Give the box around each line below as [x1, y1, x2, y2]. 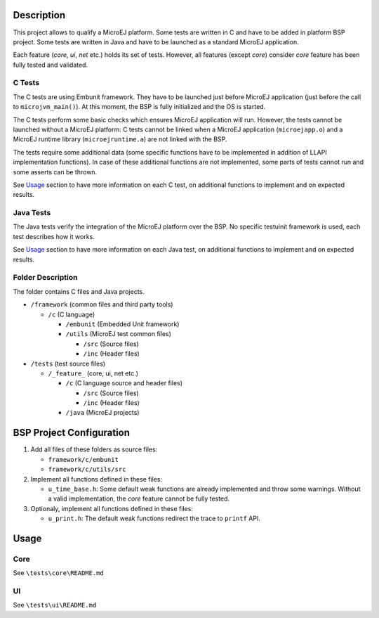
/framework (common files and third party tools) [30, 300, 173, 309]
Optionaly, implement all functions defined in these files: [30, 504, 193, 513]
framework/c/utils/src [48, 465, 126, 474]
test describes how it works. [13, 232, 95, 240]
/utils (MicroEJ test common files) [65, 330, 172, 338]
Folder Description [13, 273, 78, 283]
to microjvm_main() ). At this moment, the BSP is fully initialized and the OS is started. [13, 103, 266, 111]
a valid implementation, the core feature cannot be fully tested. [48, 494, 230, 503]
